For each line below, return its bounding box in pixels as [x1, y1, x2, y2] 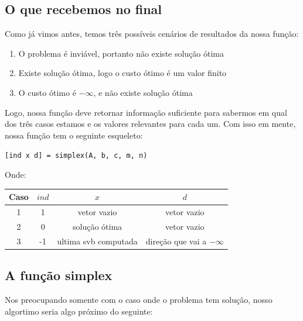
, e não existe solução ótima [93, 86, 193, 98]
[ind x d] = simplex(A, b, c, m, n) [5, 151, 148, 160]
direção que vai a [145, 234, 207, 247]
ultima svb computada [57, 234, 138, 247]
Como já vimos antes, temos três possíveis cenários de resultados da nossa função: [5, 27, 299, 40]
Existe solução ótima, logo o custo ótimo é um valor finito [18, 67, 227, 79]
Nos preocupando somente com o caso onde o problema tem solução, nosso [5, 293, 273, 305]
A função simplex [5, 266, 113, 284]
